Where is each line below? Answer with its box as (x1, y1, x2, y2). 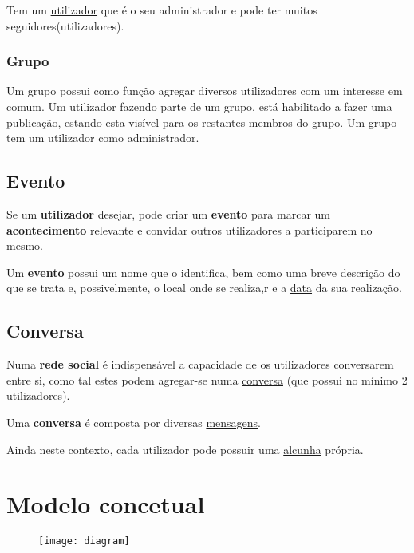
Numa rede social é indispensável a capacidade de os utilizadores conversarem (6, 356, 394, 373)
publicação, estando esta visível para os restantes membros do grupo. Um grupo (6, 113, 397, 130)
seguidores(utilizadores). (6, 17, 124, 34)
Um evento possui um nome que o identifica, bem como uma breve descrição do (6, 263, 400, 280)
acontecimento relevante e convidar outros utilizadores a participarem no (6, 221, 373, 238)
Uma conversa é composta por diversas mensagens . (6, 413, 262, 430)
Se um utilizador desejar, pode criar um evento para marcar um (6, 205, 330, 222)
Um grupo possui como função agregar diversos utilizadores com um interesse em (6, 82, 403, 99)
